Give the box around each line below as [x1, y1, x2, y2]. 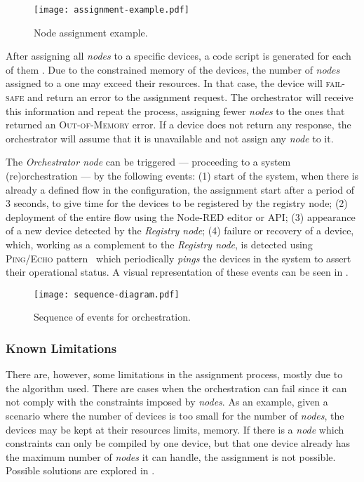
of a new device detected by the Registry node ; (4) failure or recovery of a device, [6, 223, 354, 238]
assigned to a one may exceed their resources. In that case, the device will [6, 76, 323, 91]
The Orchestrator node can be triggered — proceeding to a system [6, 154, 291, 169]
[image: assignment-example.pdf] [34, 5, 189, 15]
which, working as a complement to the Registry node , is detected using [6, 236, 313, 251]
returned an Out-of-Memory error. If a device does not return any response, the [6, 117, 351, 132]
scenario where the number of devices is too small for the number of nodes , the [6, 408, 344, 422]
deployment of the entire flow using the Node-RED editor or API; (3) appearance [6, 209, 356, 224]
